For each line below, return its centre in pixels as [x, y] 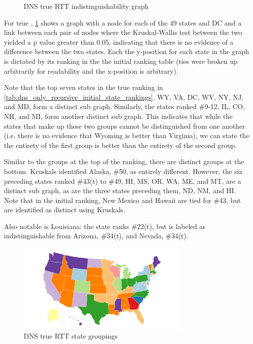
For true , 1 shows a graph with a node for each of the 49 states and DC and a [123, 22]
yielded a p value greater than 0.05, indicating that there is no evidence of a [119, 42]
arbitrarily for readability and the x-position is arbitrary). [91, 71]
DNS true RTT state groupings [71, 336]
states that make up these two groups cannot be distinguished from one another [125, 126]
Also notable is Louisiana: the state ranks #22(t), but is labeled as [105, 226]
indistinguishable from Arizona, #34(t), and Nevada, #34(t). [96, 236]
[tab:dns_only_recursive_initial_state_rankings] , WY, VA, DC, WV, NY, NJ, [124, 97]
